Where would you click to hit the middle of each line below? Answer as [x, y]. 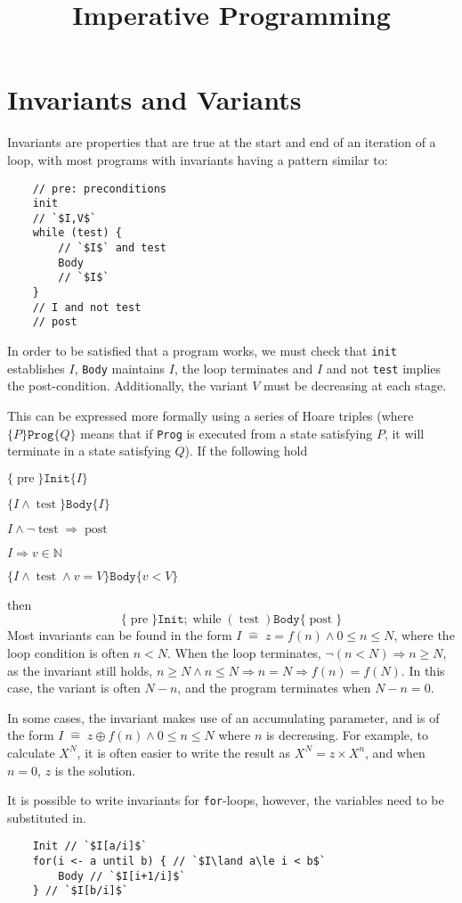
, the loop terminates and [243, 368]
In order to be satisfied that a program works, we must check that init [202, 351]
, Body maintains [120, 368]
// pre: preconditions [99, 189]
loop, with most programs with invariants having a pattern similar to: [198, 159]
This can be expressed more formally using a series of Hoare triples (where [211, 415]
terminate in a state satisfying [89, 451]
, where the [424, 635]
